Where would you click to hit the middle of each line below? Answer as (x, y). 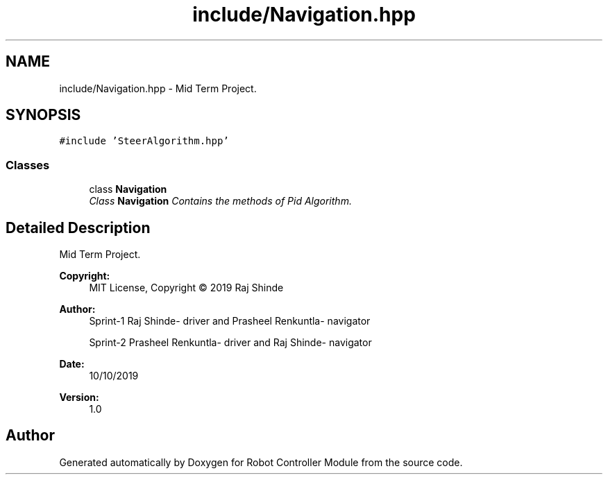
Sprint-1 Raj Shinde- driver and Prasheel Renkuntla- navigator (230, 321)
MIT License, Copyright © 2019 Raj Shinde (186, 288)
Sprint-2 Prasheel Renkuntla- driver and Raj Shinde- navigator (230, 343)
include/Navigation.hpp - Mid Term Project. (158, 88)
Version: (79, 397)
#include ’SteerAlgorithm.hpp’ (144, 141)
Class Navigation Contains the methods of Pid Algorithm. (220, 201)
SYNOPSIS (43, 115)
